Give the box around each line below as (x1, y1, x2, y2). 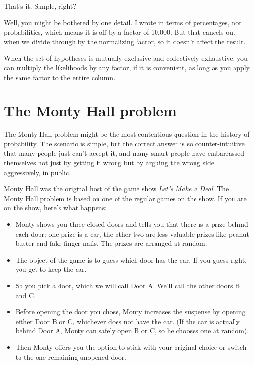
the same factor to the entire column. (4, 72, 116, 82)
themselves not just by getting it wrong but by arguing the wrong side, (4, 158, 216, 168)
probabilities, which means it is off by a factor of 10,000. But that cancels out (4, 27, 236, 37)
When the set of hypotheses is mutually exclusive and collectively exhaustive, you (4, 53, 248, 63)
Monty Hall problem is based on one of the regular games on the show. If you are (4, 193, 247, 203)
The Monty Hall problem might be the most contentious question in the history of (4, 129, 250, 139)
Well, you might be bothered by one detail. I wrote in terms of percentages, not (4, 17, 242, 27)
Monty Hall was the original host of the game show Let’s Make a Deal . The (4, 183, 229, 194)
